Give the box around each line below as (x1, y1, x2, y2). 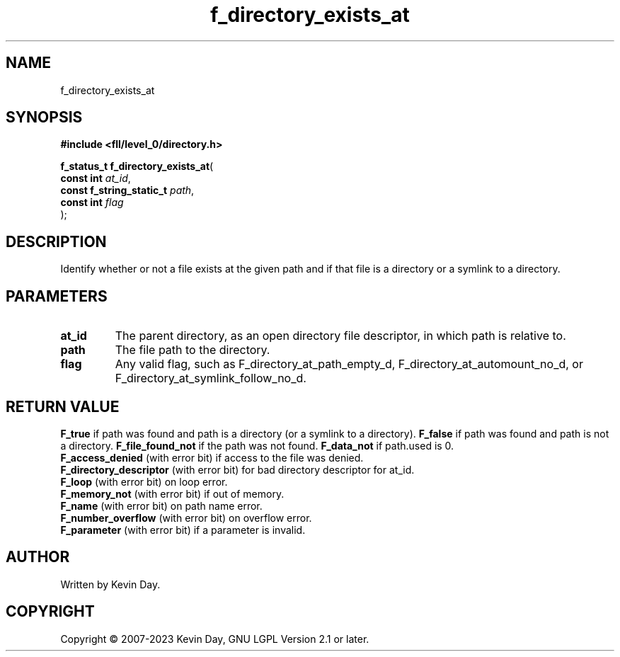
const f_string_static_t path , (60, 184, 195, 197)
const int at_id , (60, 172, 131, 185)
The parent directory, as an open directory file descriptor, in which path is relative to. (115, 328, 566, 343)
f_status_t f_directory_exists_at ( (60, 160, 214, 173)
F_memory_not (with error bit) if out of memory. (60, 487, 285, 500)
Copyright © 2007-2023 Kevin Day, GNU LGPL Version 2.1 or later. (60, 632, 369, 645)
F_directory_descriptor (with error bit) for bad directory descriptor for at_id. (60, 463, 415, 476)
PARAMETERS (6, 287, 108, 305)
